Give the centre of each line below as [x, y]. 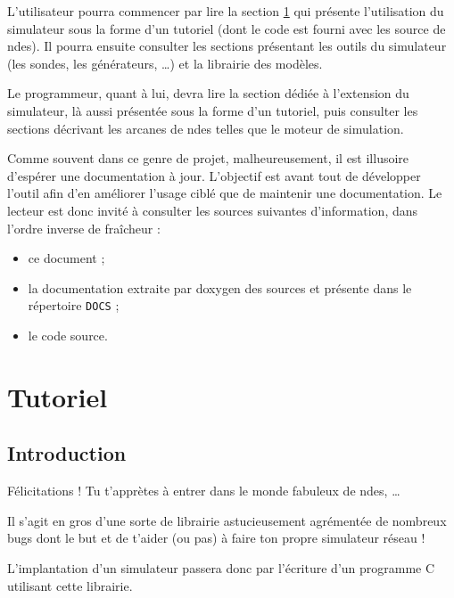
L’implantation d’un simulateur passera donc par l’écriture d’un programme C [221, 567]
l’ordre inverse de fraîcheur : [84, 228]
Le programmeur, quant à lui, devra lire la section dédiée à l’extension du [208, 93]
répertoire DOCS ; [74, 305]
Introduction [67, 453]
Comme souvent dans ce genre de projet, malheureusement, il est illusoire [208, 158]
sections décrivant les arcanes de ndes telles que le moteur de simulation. [206, 128]
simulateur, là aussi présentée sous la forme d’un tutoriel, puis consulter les [213, 110]
